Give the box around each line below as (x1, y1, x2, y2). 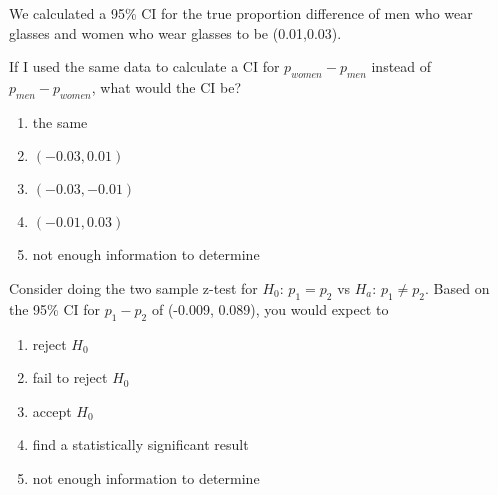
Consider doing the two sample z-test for (9, 277, 258, 298)
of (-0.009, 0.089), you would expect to (151, 298, 389, 319)
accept (32, 400, 72, 421)
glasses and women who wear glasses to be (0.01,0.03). (9, 22, 342, 43)
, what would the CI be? (91, 76, 242, 97)
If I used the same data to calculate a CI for (9, 56, 280, 77)
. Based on (425, 277, 490, 298)
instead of (371, 56, 432, 77)
